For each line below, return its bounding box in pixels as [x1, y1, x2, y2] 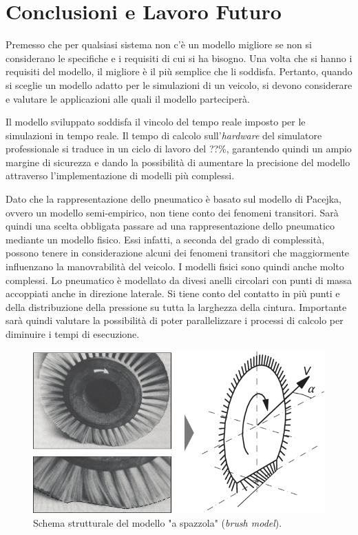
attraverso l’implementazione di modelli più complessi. [6, 168, 235, 183]
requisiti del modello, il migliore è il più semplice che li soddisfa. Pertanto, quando [6, 64, 352, 79]
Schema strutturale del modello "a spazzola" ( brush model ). [33, 515, 282, 529]
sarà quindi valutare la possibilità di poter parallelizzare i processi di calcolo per [6, 313, 344, 327]
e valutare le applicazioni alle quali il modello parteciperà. [6, 91, 250, 105]
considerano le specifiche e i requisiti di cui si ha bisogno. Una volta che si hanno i [6, 50, 352, 65]
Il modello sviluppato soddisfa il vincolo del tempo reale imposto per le [6, 114, 306, 129]
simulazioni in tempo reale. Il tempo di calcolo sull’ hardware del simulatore [6, 128, 322, 142]
